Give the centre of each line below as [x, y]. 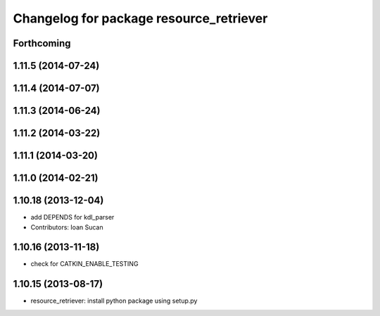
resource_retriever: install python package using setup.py [114, 301]
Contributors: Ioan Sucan [67, 227]
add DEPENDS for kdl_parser [72, 217]
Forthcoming [42, 43]
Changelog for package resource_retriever [140, 18]
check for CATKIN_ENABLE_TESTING [84, 264]
